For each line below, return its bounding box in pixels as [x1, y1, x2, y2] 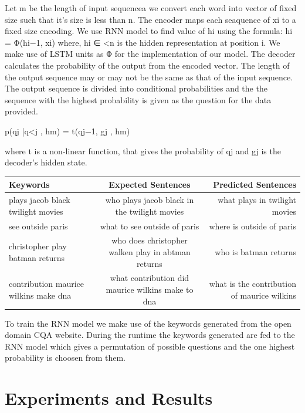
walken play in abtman [109, 245, 191, 258]
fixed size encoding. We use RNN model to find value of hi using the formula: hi [5, 25, 293, 37]
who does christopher [111, 234, 188, 246]
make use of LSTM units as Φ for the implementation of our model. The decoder [5, 48, 296, 60]
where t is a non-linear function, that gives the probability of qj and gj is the [5, 144, 281, 157]
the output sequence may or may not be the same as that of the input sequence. [5, 70, 293, 83]
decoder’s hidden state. [5, 156, 87, 168]
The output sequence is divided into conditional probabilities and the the [5, 82, 267, 94]
